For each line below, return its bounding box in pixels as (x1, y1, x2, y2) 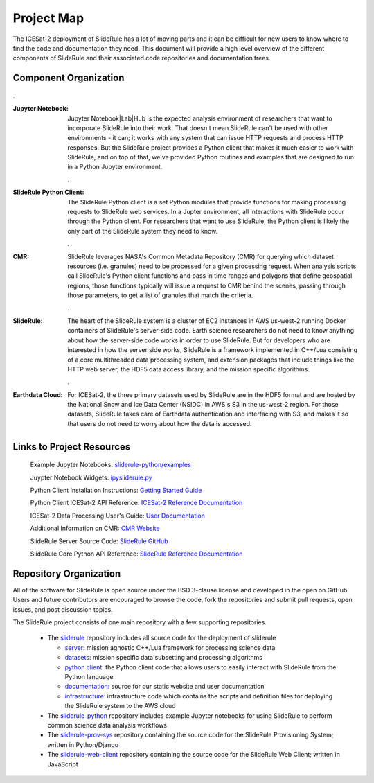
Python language (64, 673, 114, 681)
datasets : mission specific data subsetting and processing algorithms (64, 653, 263, 662)
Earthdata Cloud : (12, 390, 64, 398)
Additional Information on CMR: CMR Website (30, 524, 160, 533)
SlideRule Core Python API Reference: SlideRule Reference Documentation (30, 549, 243, 558)
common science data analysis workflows (47, 721, 168, 729)
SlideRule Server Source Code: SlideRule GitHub (30, 537, 168, 545)
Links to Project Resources (12, 441, 131, 452)
